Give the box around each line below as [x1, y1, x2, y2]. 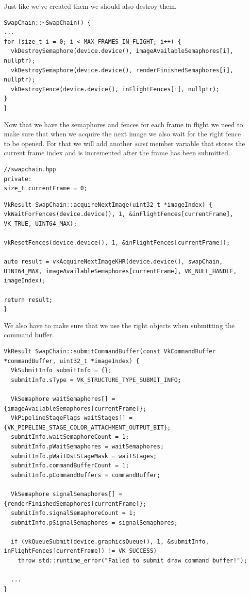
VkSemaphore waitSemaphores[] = [11, 395, 116, 402]
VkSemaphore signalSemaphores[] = [11, 490, 122, 497]
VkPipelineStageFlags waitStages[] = [11, 414, 133, 422]
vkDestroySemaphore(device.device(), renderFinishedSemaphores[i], [11, 66, 233, 74]
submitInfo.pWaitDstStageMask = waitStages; [11, 452, 157, 460]
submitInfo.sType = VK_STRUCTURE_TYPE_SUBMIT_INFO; [11, 376, 182, 383]
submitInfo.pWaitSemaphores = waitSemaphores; [11, 443, 164, 450]
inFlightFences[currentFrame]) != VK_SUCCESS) [4, 547, 157, 555]
